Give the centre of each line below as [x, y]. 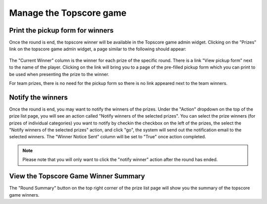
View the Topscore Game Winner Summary [77, 176]
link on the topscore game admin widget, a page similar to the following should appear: [98, 49]
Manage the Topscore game [68, 13]
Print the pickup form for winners [61, 30]
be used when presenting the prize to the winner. [59, 74]
